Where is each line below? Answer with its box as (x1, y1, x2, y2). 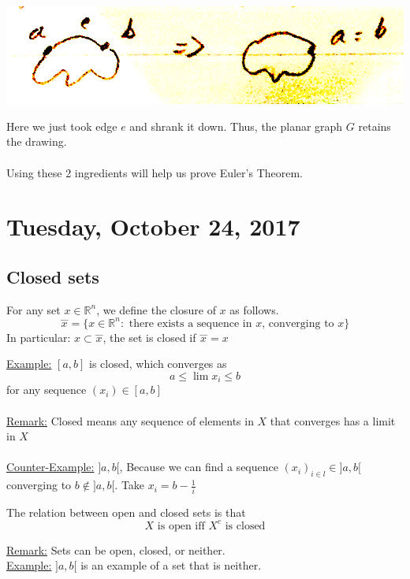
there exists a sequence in (129, 317, 252, 329)
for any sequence (6, 381, 87, 398)
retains (358, 117, 391, 134)
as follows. (229, 301, 279, 317)
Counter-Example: (6, 458, 95, 475)
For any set (6, 301, 61, 317)
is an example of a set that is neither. (80, 557, 262, 573)
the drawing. (6, 133, 67, 150)
